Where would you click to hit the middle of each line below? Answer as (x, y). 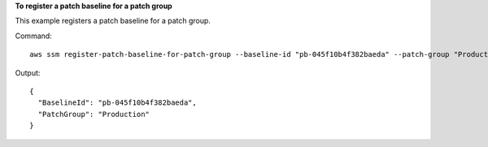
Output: (28, 72)
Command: (33, 36)
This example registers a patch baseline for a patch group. (113, 21)
